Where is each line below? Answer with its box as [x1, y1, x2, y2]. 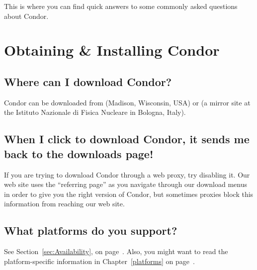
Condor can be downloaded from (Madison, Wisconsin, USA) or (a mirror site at [4, 97, 251, 107]
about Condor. [4, 10, 49, 21]
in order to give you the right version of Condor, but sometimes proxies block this [4, 188, 254, 199]
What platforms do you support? [4, 223, 177, 238]
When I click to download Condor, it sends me [4, 131, 250, 147]
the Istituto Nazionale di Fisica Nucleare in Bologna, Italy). [4, 107, 186, 117]
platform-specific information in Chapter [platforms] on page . [4, 256, 195, 266]
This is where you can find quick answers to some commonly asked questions [4, 1, 238, 11]
